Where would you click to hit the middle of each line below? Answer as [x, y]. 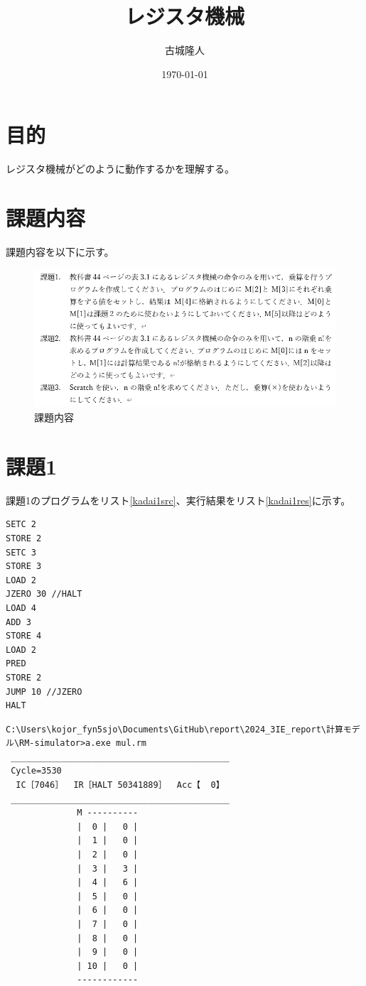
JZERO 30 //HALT [44, 594]
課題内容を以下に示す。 [60, 251]
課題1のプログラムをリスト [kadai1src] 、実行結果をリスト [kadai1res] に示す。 [178, 500]
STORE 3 [24, 567]
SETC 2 [21, 525]
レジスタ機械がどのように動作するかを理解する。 [120, 169]
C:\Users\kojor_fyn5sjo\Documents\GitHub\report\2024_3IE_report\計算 [174, 729]
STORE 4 [24, 636]
